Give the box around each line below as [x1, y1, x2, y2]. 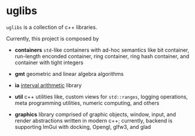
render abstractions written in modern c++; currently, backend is [14, 117, 173, 124]
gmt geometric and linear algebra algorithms [14, 70, 124, 77]
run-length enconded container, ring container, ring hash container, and [14, 52, 190, 59]
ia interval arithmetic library [14, 81, 82, 89]
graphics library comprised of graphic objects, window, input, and [14, 111, 176, 118]
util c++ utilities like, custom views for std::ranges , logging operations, [14, 93, 188, 100]
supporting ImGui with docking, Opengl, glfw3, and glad [14, 123, 151, 130]
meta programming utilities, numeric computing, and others [14, 99, 160, 107]
